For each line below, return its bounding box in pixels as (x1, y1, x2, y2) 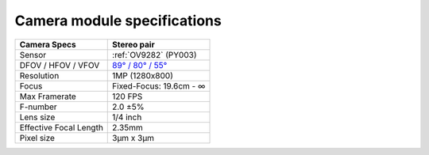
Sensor (19, 49, 47, 60)
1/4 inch (112, 112, 142, 123)
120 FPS (112, 91, 143, 102)
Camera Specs (19, 39, 76, 50)
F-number (19, 101, 57, 112)
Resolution (19, 70, 60, 81)
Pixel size (19, 132, 56, 143)
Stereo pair (112, 39, 155, 50)
